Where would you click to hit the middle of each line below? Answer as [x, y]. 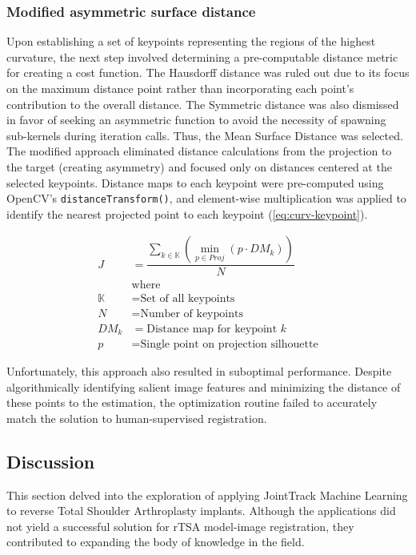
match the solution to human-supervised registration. [137, 418]
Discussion [51, 461]
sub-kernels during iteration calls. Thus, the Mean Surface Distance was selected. [205, 135]
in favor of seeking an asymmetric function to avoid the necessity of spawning [196, 120]
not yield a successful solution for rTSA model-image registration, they [180, 526]
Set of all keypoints [188, 298]
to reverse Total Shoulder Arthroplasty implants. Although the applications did [201, 511]
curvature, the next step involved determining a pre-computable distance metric [202, 56]
